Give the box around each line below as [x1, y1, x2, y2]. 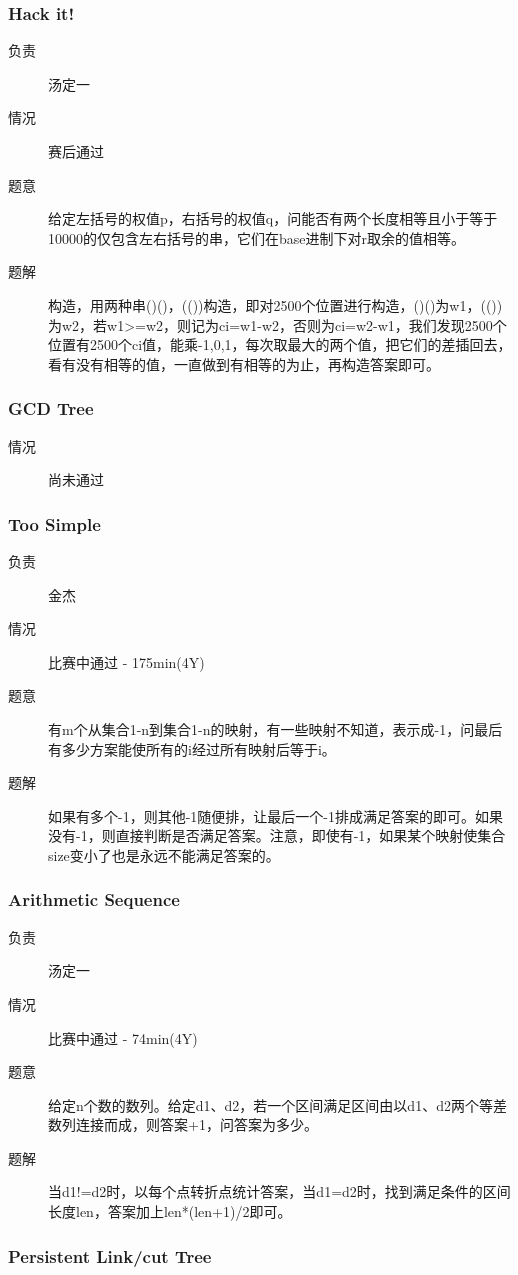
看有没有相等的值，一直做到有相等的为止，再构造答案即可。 [48, 353, 440, 374]
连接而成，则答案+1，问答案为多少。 [75, 1114, 318, 1135]
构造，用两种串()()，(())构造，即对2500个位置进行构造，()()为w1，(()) [48, 294, 503, 315]
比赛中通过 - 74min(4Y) [48, 1027, 198, 1048]
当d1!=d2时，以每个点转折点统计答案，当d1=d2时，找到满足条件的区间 [48, 1181, 511, 1202]
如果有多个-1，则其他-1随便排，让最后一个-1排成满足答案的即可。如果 [48, 805, 503, 826]
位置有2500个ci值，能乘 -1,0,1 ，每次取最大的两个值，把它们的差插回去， [48, 334, 512, 355]
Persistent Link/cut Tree [8, 1243, 212, 1268]
